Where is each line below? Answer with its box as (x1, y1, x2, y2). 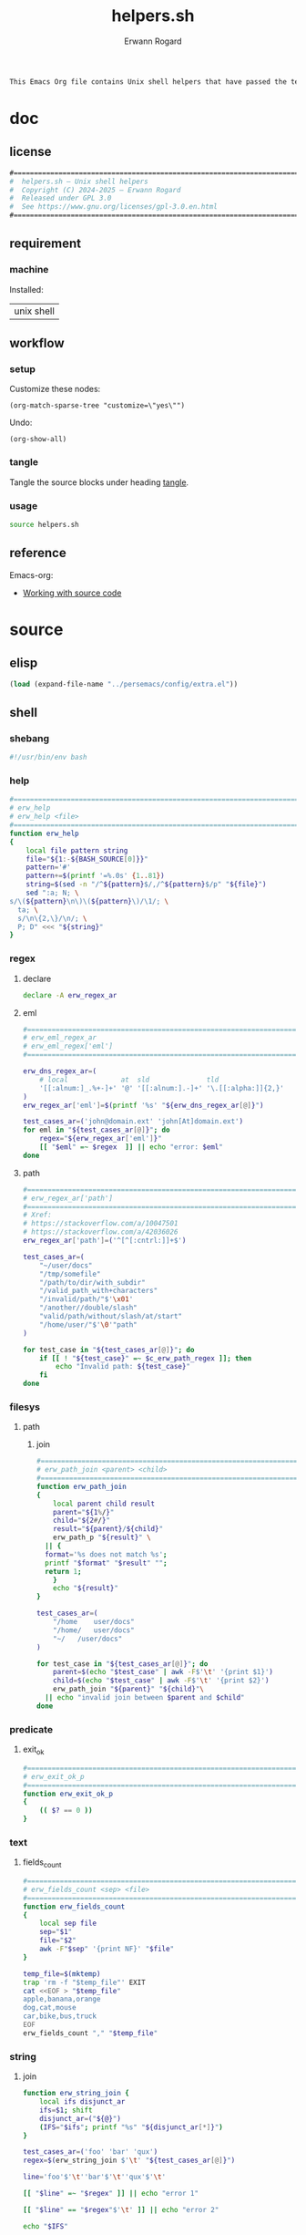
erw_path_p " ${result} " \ (53, 1533, 152, 1542)
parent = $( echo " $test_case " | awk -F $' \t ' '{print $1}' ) (53, 1668, 274, 1677)
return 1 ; (44, 1567, 82, 1576)
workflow (9, 336, 65, 351)
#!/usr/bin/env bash (9, 753, 88, 762)
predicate (9, 1723, 53, 1735)
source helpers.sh (9, 521, 79, 530)
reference (9, 545, 66, 561)
